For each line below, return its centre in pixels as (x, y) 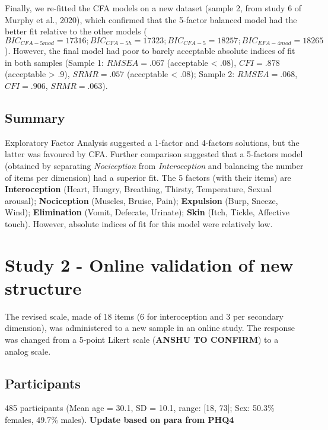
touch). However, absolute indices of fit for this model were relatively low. (139, 223)
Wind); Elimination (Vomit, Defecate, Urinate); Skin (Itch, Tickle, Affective (147, 212)
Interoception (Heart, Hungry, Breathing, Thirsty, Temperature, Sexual (138, 189)
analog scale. (28, 351)
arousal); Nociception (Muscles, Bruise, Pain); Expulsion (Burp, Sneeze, (141, 200)
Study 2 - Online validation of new (149, 264)
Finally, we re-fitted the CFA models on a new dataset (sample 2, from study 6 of (153, 8)
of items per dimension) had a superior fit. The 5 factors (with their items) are (148, 177)
